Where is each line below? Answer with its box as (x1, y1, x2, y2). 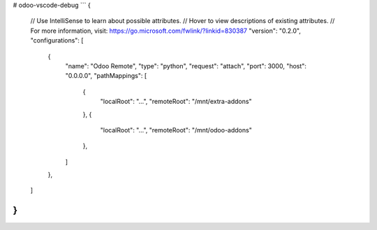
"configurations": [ (30, 36, 84, 45)
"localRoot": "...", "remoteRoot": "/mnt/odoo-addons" (100, 125, 253, 134)
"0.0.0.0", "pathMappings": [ (65, 72, 147, 80)
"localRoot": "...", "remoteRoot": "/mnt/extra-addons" (100, 98, 252, 106)
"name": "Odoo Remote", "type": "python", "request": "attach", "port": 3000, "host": (65, 61, 307, 70)
